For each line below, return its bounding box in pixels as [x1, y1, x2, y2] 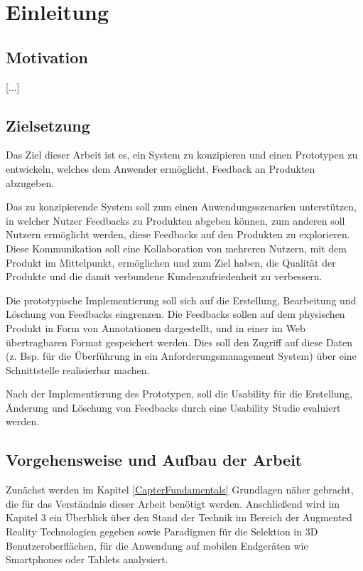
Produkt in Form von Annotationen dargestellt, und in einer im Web [6, 320, 305, 335]
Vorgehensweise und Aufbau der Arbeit [6, 449, 303, 471]
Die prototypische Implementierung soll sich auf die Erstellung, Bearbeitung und [6, 292, 357, 307]
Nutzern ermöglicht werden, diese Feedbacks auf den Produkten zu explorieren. [6, 227, 350, 242]
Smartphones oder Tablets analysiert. [6, 552, 168, 567]
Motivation [6, 46, 88, 68]
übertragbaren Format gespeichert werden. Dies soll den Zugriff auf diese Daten [6, 334, 353, 349]
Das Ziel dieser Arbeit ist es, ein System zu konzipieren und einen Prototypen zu [6, 147, 358, 162]
